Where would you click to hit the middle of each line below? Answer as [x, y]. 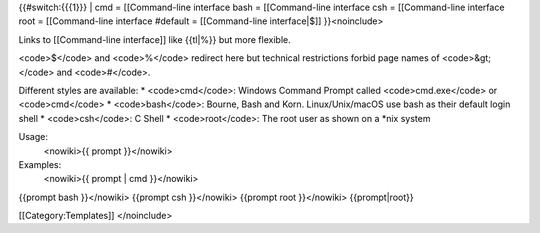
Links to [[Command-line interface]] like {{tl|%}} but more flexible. [154, 39]
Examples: [40, 164]
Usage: [33, 137]
